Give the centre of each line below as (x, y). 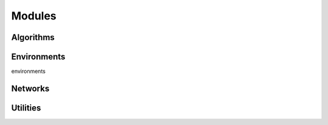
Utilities (26, 108)
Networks (30, 88)
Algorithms (33, 37)
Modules (34, 16)
